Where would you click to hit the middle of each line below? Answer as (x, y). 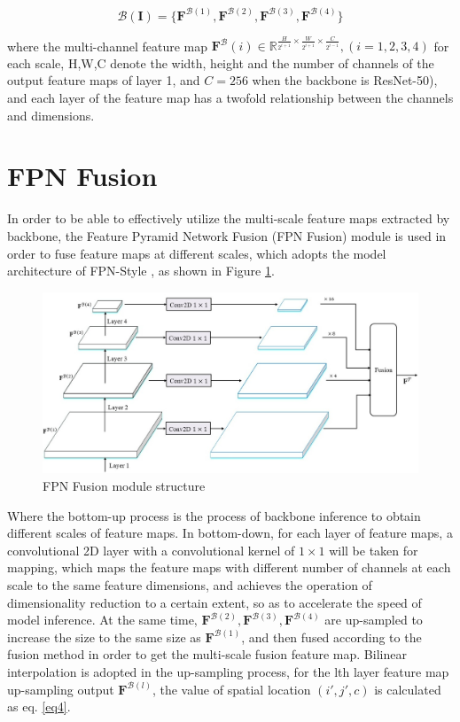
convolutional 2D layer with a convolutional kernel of (151, 550)
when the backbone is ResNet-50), (345, 80)
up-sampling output (61, 689)
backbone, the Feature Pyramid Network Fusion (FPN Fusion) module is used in (227, 235)
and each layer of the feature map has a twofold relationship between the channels (230, 98)
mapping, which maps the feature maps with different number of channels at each (229, 567)
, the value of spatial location (231, 689)
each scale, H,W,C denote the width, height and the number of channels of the (221, 62)
